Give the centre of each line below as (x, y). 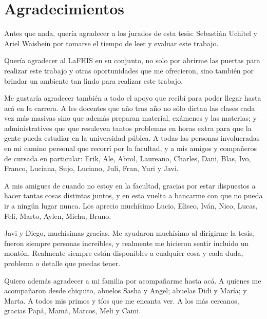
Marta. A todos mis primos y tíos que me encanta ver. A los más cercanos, (122, 300)
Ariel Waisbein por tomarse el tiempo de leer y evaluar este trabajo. (111, 43)
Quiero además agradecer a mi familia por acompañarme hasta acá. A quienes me (133, 280)
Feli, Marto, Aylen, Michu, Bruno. (58, 215)
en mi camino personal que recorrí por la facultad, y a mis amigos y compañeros (131, 148)
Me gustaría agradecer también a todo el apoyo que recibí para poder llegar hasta (133, 98)
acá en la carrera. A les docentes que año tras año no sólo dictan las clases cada (130, 108)
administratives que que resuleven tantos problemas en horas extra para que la (128, 128)
